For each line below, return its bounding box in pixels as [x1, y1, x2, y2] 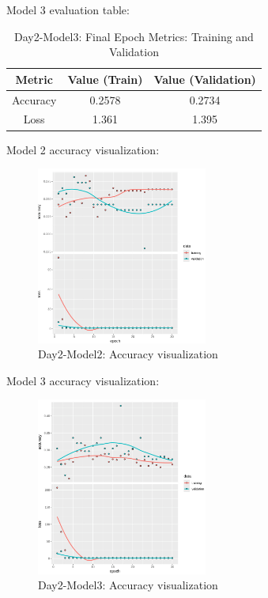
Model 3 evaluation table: [6, 2, 130, 17]
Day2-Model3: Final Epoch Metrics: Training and [13, 28, 254, 44]
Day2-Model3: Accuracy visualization [38, 577, 218, 593]
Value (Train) [67, 70, 143, 87]
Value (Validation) [153, 70, 256, 87]
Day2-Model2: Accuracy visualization [38, 346, 218, 362]
